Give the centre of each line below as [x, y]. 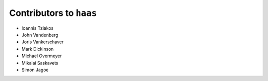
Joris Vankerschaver [43, 42]
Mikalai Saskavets [40, 63]
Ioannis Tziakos [37, 28]
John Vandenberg [40, 35]
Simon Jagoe [35, 70]
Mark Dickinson [38, 49]
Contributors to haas [53, 13]
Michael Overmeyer [42, 56]
